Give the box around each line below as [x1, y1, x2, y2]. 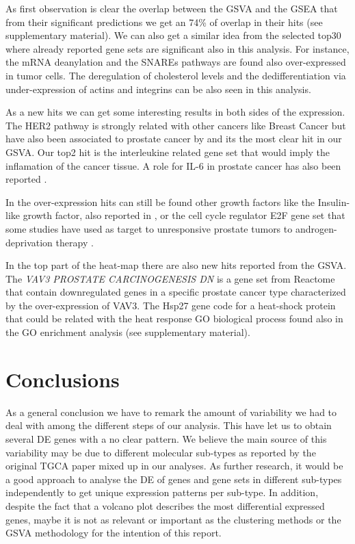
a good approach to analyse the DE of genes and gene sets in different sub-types [5, 471, 342, 486]
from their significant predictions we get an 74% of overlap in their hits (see [5, 14, 323, 29]
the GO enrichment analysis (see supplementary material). [5, 325, 250, 339]
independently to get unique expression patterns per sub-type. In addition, [5, 485, 319, 500]
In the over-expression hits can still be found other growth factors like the [5, 194, 315, 209]
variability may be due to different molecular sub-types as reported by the [5, 445, 316, 459]
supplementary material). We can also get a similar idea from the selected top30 [5, 28, 341, 42]
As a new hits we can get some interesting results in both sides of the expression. [5, 105, 345, 119]
